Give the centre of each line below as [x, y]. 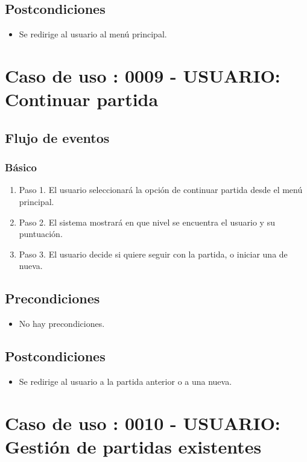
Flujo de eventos [57, 137]
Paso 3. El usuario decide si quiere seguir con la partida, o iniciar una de [153, 254]
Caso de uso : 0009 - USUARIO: [143, 75]
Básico [21, 167]
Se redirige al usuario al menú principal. [93, 34]
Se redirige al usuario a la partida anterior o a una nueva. [125, 381]
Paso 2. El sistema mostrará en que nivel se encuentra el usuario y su [147, 222]
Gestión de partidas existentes [133, 446]
